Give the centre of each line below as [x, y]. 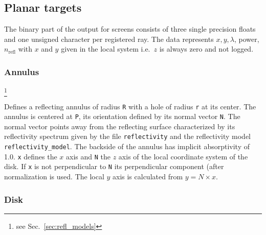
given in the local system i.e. [106, 49]
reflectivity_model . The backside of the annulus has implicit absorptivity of [127, 146]
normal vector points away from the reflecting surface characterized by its [120, 126]
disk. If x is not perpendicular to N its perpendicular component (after [114, 166]
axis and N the [88, 156]
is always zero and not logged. [206, 49]
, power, [247, 39]
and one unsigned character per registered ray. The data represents [109, 39]
